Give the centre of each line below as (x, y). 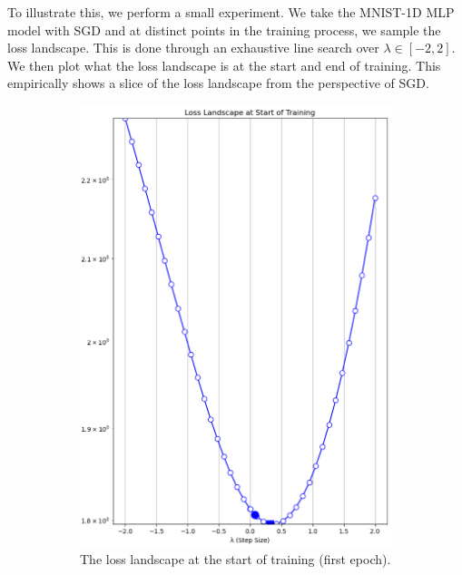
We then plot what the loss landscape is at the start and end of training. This (224, 65)
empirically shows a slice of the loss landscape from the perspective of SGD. (218, 83)
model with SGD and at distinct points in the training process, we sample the (224, 29)
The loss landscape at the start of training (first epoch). (236, 559)
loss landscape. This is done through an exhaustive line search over (193, 48)
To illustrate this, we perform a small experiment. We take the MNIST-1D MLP (231, 12)
